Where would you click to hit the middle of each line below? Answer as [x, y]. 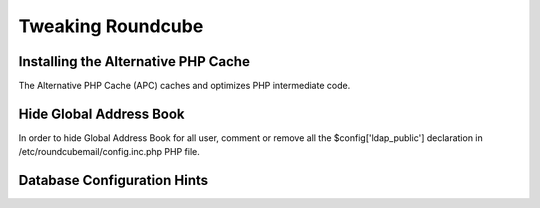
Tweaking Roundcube [111, 26]
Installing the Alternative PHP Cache [134, 61]
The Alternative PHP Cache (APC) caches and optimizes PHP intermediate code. [184, 86]
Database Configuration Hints [113, 180]
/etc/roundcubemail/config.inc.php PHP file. [109, 152]
